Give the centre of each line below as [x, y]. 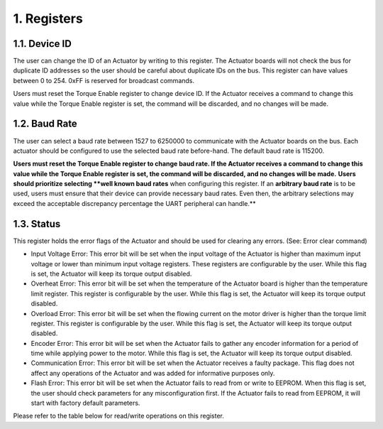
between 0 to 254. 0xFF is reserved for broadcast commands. [104, 80]
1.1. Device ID [43, 44]
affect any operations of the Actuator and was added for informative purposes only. [153, 373]
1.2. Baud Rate [45, 124]
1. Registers [48, 18]
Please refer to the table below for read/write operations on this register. [119, 416]
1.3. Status [37, 224]
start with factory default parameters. [85, 403]
